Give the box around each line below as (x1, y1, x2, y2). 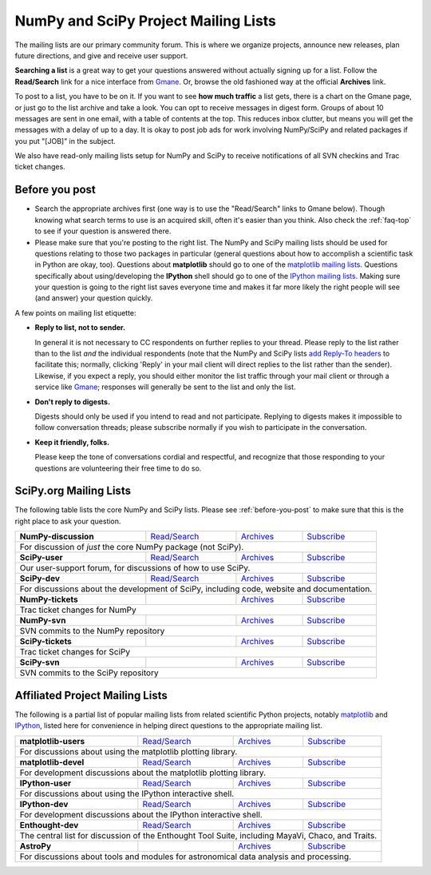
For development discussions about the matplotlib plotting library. (19, 767, 267, 778)
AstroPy (19, 840, 52, 851)
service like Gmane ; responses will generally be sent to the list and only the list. (34, 382, 296, 392)
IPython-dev (19, 798, 69, 809)
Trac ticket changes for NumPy (19, 604, 136, 615)
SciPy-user (19, 552, 63, 563)
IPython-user (19, 778, 72, 789)
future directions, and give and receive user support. (14, 50, 188, 60)
